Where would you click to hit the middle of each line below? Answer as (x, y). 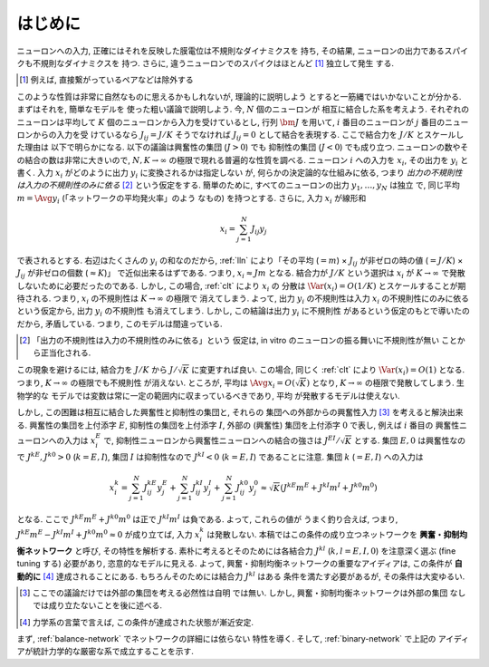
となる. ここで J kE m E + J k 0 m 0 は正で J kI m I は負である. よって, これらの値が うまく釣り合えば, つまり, (207, 519)
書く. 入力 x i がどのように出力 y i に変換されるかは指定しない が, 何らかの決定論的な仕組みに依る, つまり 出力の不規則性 (240, 174)
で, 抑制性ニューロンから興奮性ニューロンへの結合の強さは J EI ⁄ (221, 440)
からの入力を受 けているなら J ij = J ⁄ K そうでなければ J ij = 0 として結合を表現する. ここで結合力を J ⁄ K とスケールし (248, 135)
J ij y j (259, 229)
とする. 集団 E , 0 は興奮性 (402, 440)
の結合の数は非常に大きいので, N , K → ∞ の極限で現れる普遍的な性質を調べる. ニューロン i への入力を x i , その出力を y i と (243, 161)
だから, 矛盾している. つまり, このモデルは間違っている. (120, 324)
